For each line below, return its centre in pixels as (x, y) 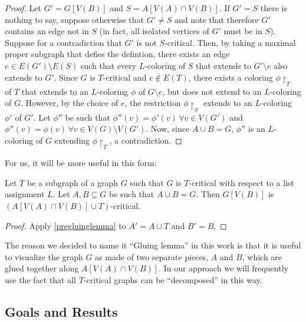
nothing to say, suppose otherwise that (75, 19)
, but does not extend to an (212, 91)
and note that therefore (216, 19)
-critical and (125, 77)
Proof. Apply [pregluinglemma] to (65, 225)
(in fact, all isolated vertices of (154, 31)
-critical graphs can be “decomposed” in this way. (173, 279)
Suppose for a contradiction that (63, 42)
